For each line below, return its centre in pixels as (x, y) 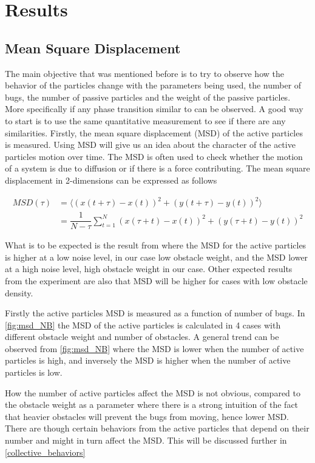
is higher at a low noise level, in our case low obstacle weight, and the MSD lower (157, 257)
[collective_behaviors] (45, 452)
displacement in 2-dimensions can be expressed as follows (111, 180)
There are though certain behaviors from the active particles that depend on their (157, 428)
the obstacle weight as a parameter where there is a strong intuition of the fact (152, 405)
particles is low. (34, 372)
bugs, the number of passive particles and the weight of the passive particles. (148, 97)
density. (19, 292)
